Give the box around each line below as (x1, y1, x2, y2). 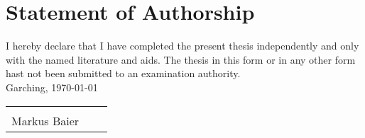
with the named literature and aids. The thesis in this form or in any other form (6, 52, 356, 67)
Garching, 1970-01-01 (6, 79, 98, 94)
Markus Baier (11, 112, 80, 129)
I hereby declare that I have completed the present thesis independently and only (6, 38, 359, 53)
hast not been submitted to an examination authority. (6, 66, 241, 81)
